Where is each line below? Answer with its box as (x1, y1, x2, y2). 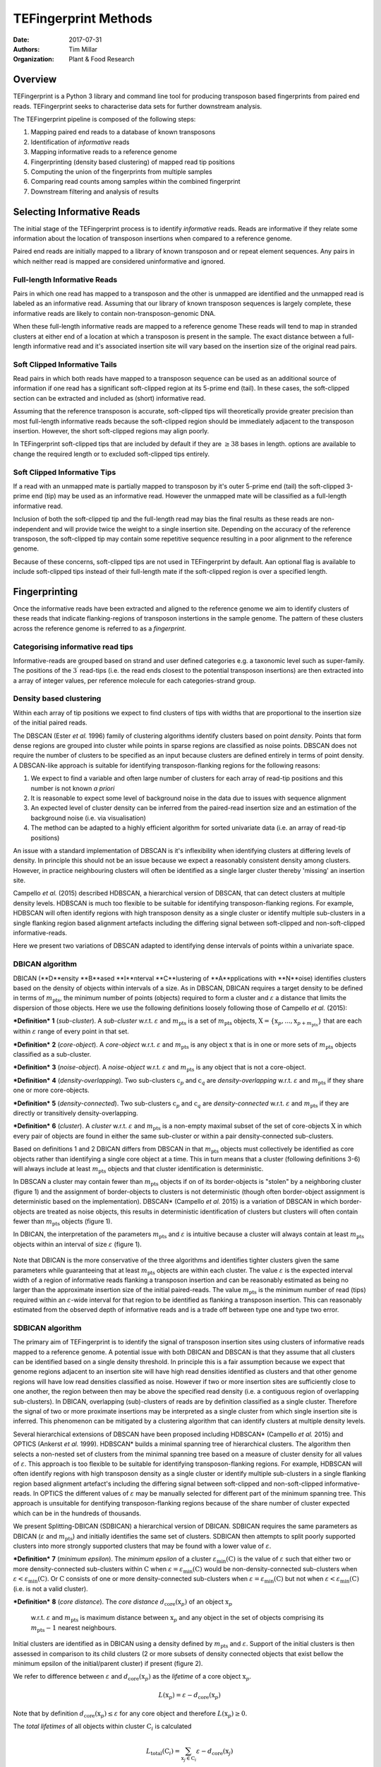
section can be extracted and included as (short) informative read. (13, 394, 206, 402)
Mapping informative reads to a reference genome (30, 148, 178, 156)
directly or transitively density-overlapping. (13, 1109, 138, 1117)
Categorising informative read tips (13, 642, 134, 652)
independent (13, 524, 50, 533)
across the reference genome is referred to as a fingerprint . (13, 624, 186, 633)
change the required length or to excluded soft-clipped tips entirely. (13, 450, 210, 458)
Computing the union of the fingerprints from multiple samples (30, 167, 212, 176)
